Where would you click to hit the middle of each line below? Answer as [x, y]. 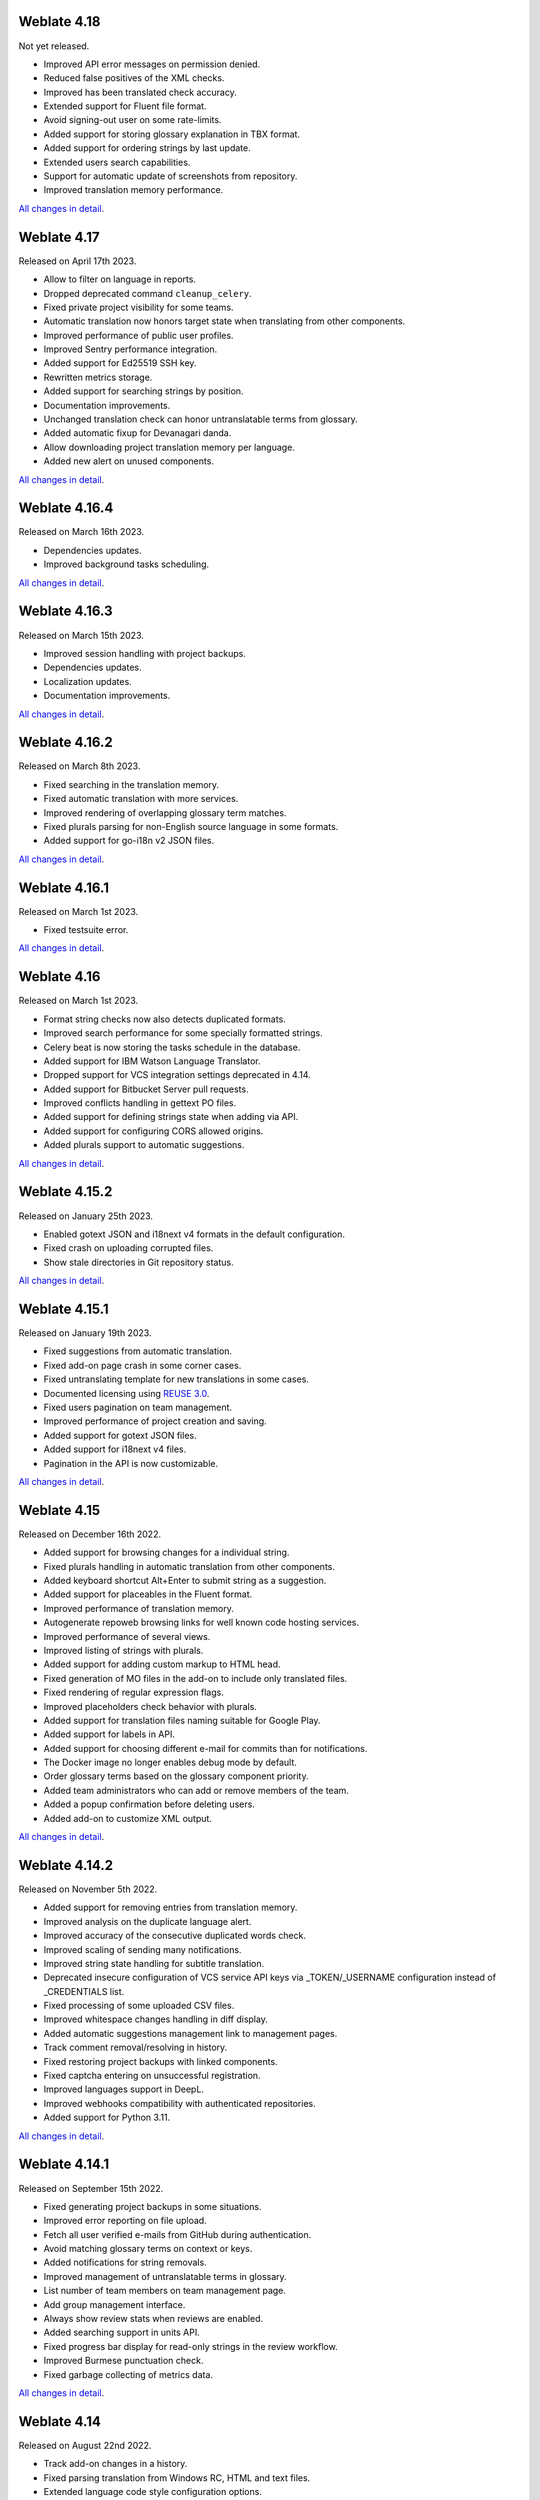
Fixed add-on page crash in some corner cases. [142, 1365]
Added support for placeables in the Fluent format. [148, 1594]
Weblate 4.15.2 [65, 1191]
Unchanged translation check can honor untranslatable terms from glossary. [201, 419]
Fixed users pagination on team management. [138, 1407]
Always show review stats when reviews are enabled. [153, 2319]
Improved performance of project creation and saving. [155, 1421]
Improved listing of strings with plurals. [123, 1650]
